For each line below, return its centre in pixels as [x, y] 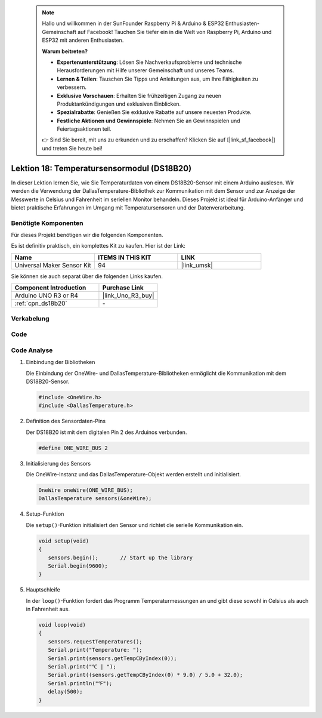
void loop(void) [62, 625]
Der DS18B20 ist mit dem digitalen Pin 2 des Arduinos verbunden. [106, 432]
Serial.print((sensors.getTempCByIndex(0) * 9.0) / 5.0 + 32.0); [145, 675]
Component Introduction [50, 288]
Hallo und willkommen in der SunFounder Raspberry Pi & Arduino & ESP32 [133, 23]
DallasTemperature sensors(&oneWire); [95, 499]
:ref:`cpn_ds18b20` [41, 303]
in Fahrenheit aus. [48, 609]
